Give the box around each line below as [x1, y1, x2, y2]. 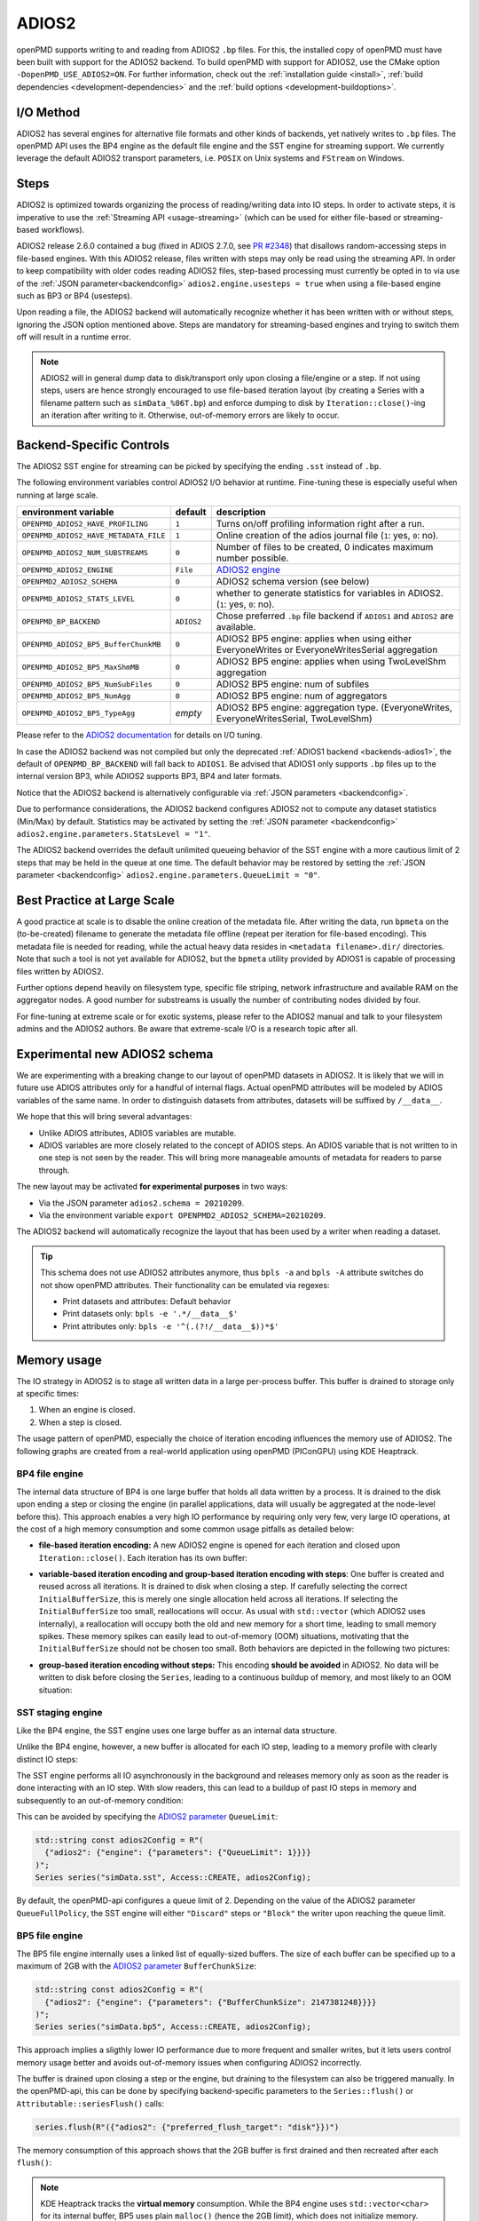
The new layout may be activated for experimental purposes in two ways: [16, 1182, 288, 1192]
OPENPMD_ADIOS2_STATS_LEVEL [21, 593, 136, 603]
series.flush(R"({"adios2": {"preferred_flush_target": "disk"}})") [35, 2121, 340, 2132]
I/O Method [16, 105, 81, 120]
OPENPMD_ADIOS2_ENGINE [21, 565, 114, 575]
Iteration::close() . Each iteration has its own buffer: [38, 1552, 248, 1563]
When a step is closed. [38, 1417, 122, 1428]
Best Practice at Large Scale [16, 893, 175, 908]
